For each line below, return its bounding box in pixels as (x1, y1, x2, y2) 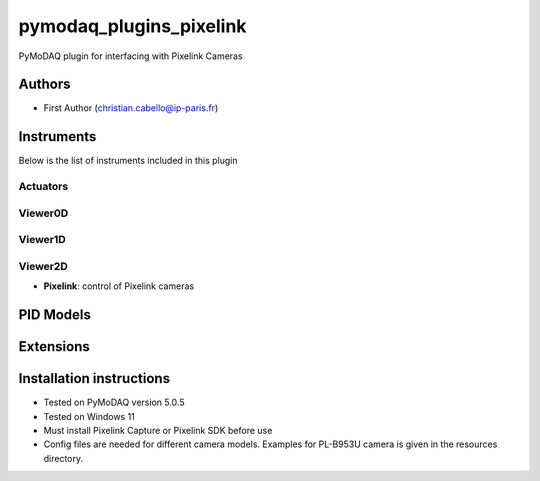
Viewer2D (18, 259, 69, 273)
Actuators (18, 180, 69, 194)
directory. (43, 452, 84, 464)
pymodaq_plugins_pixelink (18, 15, 247, 37)
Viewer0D (18, 206, 69, 220)
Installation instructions (18, 370, 170, 387)
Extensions (18, 338, 90, 355)
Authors (18, 76, 71, 93)
